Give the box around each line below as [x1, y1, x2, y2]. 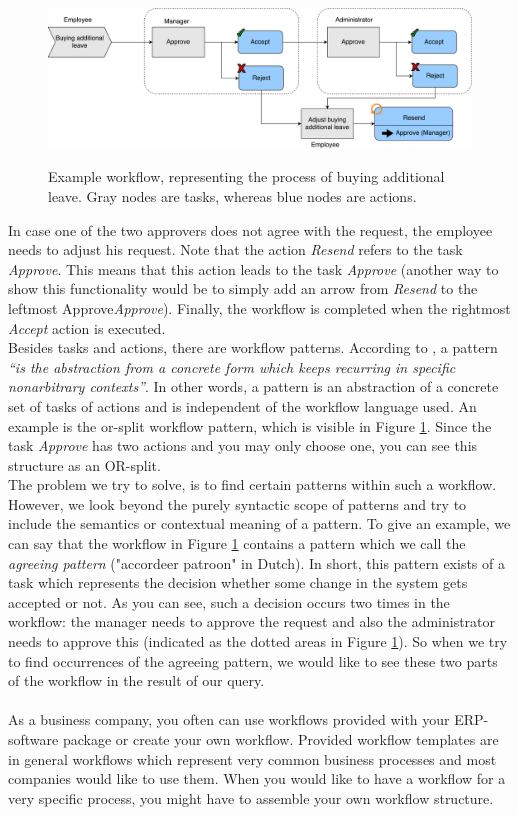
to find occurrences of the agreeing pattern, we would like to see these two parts [8, 650, 498, 671]
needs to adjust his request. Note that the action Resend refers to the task [8, 239, 463, 260]
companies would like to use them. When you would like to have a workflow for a [8, 768, 506, 789]
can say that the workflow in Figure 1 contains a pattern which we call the [8, 533, 466, 554]
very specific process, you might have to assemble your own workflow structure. [8, 787, 494, 808]
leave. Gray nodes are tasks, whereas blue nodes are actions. [48, 185, 417, 206]
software [8, 729, 59, 749]
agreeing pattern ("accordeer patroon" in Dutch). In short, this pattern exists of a [8, 552, 505, 573]
